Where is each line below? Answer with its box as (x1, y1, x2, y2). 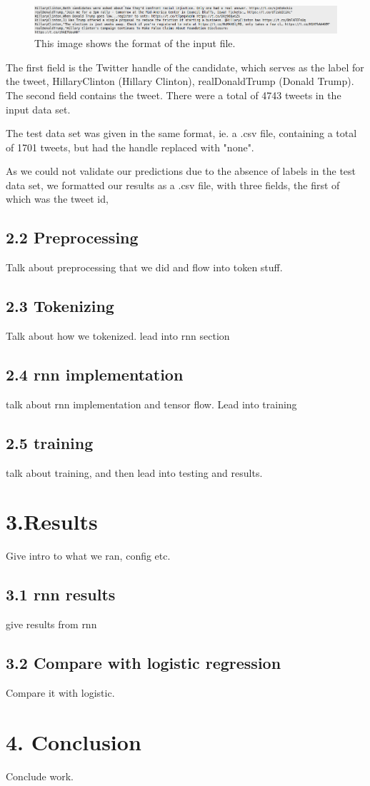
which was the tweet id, (6, 191, 109, 206)
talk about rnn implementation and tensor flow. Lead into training (6, 396, 297, 411)
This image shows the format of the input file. (34, 36, 236, 51)
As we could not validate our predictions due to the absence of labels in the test (6, 163, 356, 178)
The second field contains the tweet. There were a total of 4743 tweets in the (6, 87, 341, 102)
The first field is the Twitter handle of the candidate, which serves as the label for (6, 59, 364, 74)
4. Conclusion (6, 727, 141, 756)
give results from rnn (6, 617, 97, 632)
